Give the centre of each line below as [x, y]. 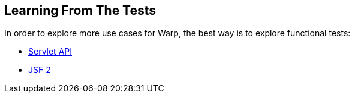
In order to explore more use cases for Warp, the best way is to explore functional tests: [177, 33]
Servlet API [50, 52]
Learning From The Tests [80, 10]
